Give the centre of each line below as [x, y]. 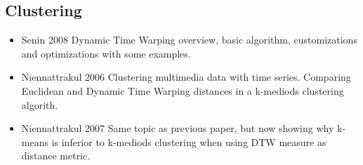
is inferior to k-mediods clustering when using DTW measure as [189, 141]
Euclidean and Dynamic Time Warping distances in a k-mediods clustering [183, 90]
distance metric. [56, 156]
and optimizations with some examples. [106, 53]
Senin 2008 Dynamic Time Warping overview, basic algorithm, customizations [189, 40]
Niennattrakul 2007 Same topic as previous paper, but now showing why [178, 128]
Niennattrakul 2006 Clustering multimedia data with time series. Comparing [186, 77]
